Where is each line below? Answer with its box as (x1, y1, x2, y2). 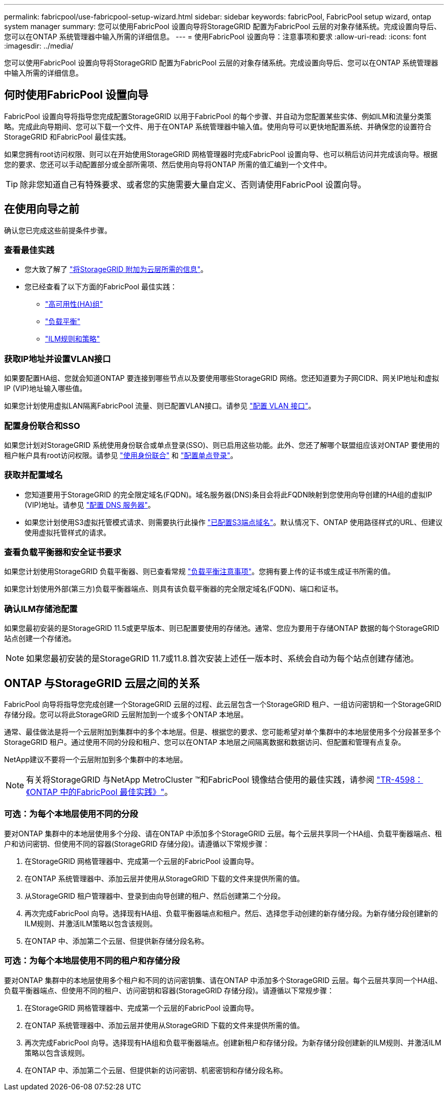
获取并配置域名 (4, 470, 63, 481)
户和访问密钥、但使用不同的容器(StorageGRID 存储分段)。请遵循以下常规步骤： (4, 839, 270, 848)
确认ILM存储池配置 (4, 603, 78, 614)
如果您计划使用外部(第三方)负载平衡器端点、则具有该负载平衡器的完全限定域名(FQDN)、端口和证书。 (4, 584, 343, 594)
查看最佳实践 (4, 245, 55, 256)
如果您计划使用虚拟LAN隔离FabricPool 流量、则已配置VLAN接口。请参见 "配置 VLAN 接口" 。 (4, 401, 316, 410)
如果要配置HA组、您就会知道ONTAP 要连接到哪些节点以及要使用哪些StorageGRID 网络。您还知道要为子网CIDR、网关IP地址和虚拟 (4, 374, 439, 383)
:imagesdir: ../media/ (4, 41, 74, 50)
